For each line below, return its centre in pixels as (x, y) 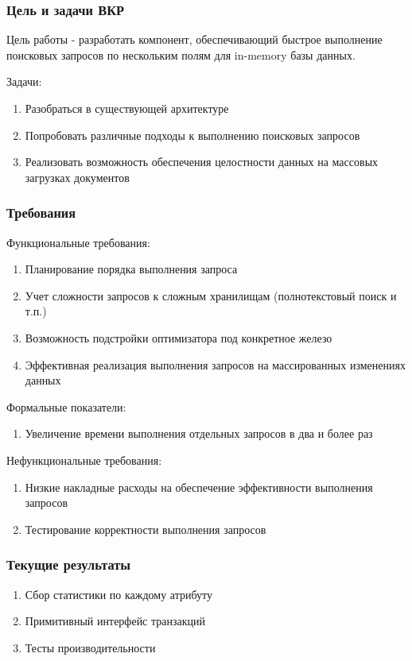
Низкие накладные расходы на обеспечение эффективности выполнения (199, 487)
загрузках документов (77, 177)
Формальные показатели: (66, 406)
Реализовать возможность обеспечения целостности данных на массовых (202, 162)
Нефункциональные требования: (84, 460)
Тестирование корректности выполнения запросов (146, 529)
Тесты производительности (90, 647)
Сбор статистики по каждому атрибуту (119, 594)
